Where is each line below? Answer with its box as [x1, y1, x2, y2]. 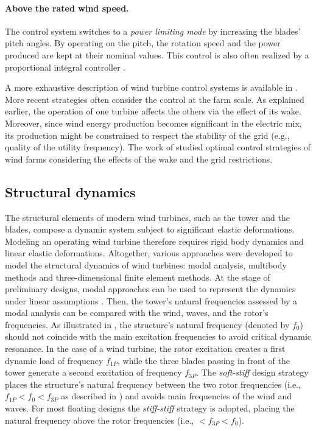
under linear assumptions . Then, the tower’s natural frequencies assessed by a [5, 294, 297, 307]
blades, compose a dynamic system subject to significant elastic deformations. [5, 223, 295, 236]
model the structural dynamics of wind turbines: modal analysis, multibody [5, 258, 287, 271]
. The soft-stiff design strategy [196, 366, 309, 379]
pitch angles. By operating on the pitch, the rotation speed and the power [5, 37, 281, 49]
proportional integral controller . [5, 60, 126, 73]
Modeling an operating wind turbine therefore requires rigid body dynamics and [5, 234, 304, 247]
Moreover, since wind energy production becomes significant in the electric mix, [5, 116, 302, 129]
